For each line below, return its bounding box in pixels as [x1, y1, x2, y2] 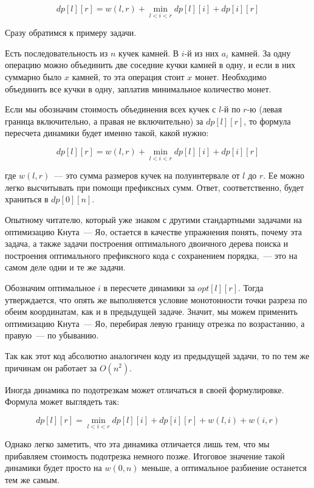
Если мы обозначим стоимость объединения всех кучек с [5, 103, 216, 115]
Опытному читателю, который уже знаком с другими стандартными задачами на [5, 213, 302, 225]
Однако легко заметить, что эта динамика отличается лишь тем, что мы [5, 437, 270, 450]
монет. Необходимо [194, 70, 267, 83]
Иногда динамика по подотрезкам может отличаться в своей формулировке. [5, 383, 284, 396]
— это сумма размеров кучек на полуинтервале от [54, 169, 240, 182]
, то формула [244, 114, 291, 127]
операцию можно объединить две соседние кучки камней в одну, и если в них [5, 58, 296, 71]
